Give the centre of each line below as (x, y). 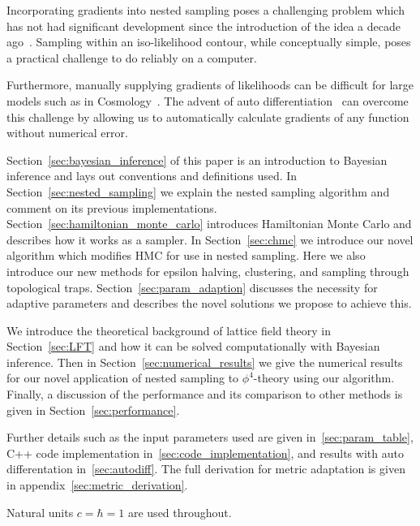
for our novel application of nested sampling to (123, 378)
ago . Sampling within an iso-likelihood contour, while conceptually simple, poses (209, 42)
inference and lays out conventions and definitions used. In (152, 176)
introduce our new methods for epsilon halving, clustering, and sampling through (208, 271)
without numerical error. (67, 133)
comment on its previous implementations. (112, 207)
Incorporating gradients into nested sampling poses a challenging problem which (206, 10)
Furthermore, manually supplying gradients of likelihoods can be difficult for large (210, 85)
